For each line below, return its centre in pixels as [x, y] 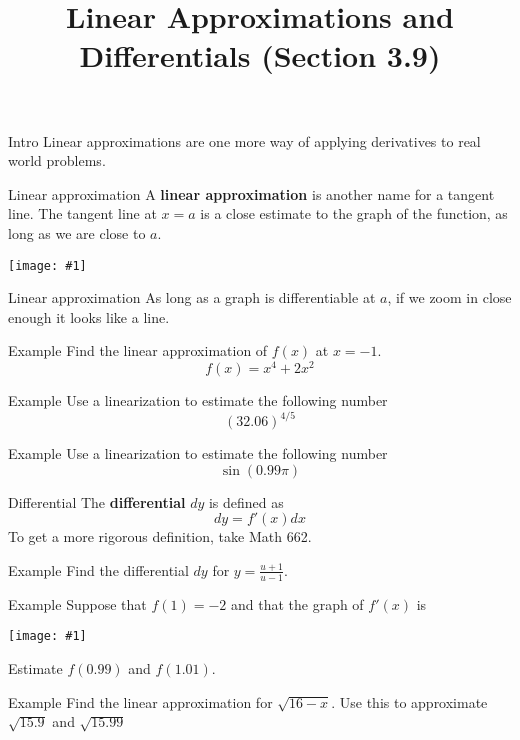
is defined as [246, 501]
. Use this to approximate [409, 701]
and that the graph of [297, 603]
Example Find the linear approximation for [140, 701]
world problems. [57, 160]
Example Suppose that [77, 603]
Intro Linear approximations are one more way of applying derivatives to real [244, 140]
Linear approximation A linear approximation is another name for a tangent [251, 193]
